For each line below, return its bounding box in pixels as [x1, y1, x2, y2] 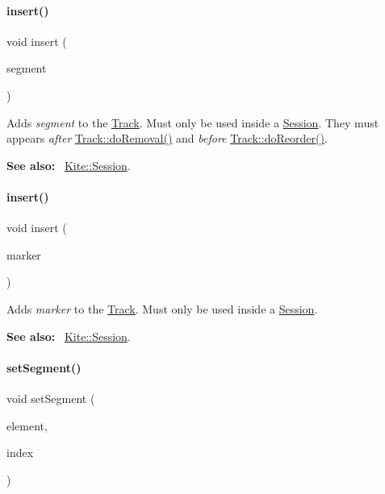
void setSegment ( [6, 389, 95, 406]
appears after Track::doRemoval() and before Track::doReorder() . [6, 130, 328, 147]
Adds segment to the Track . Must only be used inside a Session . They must [6, 114, 379, 131]
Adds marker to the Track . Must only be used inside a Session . [6, 300, 318, 317]
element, [6, 417, 48, 434]
